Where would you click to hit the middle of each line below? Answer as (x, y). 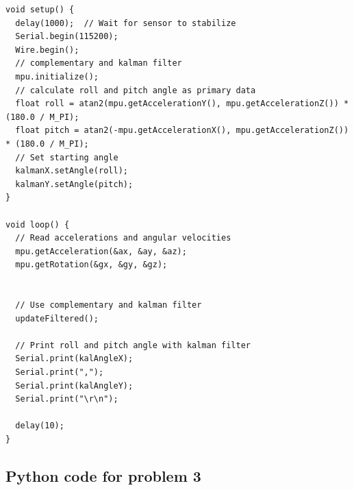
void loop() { (38, 224)
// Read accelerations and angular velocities (123, 238)
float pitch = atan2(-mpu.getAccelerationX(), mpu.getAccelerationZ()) (182, 131)
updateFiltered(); (57, 318)
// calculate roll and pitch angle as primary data (136, 90)
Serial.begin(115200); (67, 37)
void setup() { (40, 10)
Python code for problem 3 (103, 475)
